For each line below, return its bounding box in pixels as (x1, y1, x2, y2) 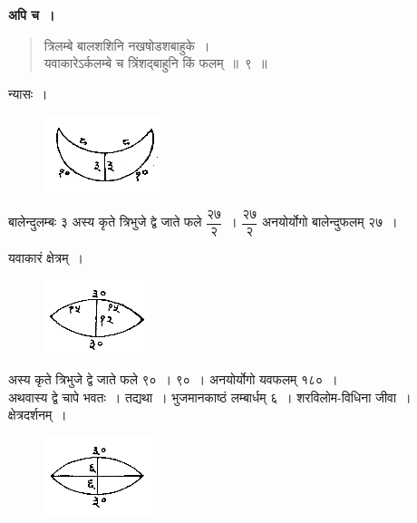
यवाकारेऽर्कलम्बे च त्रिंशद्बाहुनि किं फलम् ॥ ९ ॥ (44, 53, 267, 73)
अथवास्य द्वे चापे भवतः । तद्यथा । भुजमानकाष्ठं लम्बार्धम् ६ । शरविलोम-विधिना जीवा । (8, 387, 412, 406)
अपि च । (8, 5, 55, 24)
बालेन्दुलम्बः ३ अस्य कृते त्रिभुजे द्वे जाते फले (8, 212, 202, 231)
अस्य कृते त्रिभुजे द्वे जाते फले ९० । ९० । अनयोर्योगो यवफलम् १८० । (8, 370, 338, 389)
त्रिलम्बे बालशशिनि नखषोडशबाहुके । (44, 35, 210, 54)
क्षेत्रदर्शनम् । (8, 405, 67, 424)
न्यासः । (8, 83, 48, 102)
